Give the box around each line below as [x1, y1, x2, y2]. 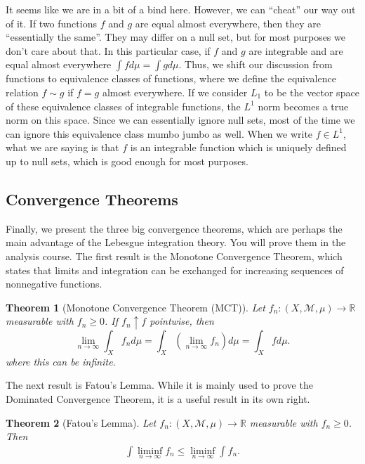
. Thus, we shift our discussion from [178, 57, 333, 72]
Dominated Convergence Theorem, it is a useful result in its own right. [6, 392, 310, 406]
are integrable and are [248, 43, 343, 58]
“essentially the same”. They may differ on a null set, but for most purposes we [6, 30, 345, 44]
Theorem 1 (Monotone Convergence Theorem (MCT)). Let [6, 299, 265, 314]
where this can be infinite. [6, 354, 116, 368]
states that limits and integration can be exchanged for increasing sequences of [6, 262, 344, 277]
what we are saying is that [6, 140, 119, 155]
